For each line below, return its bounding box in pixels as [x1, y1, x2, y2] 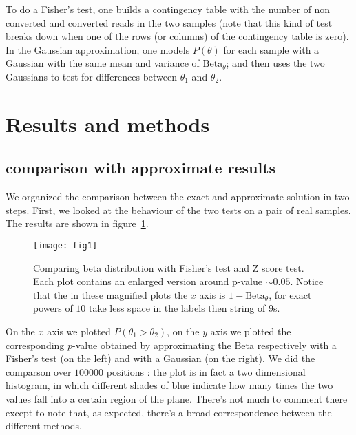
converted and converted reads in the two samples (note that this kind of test [6, 15, 333, 30]
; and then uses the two [226, 56, 325, 70]
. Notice [290, 274, 324, 288]
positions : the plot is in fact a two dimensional [106, 364, 306, 379]
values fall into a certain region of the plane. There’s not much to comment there [6, 391, 348, 405]
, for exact [269, 287, 312, 301]
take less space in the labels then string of [88, 301, 266, 315]
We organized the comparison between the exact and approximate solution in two [6, 189, 350, 204]
